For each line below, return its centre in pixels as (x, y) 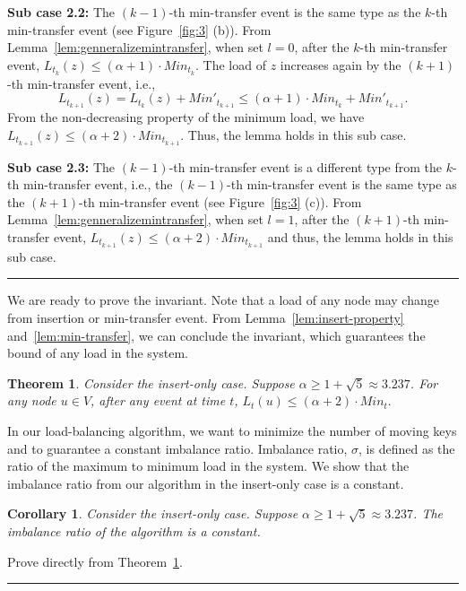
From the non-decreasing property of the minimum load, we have (186, 117)
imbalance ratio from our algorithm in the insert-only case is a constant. (206, 483)
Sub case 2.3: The (61, 166)
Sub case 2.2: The (61, 12)
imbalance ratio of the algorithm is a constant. (134, 530)
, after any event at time (158, 400)
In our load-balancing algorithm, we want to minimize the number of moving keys (232, 430)
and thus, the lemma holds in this (360, 236)
